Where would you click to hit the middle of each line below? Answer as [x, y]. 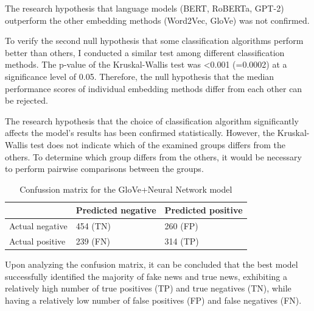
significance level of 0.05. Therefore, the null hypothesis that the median [140, 76]
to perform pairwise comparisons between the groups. [104, 169]
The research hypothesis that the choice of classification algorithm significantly [152, 120]
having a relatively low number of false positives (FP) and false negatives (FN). [153, 300]
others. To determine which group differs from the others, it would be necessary [153, 156]
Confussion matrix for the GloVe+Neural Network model [126, 189]
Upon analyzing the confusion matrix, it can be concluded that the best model [152, 264]
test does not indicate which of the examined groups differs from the [158, 144]
